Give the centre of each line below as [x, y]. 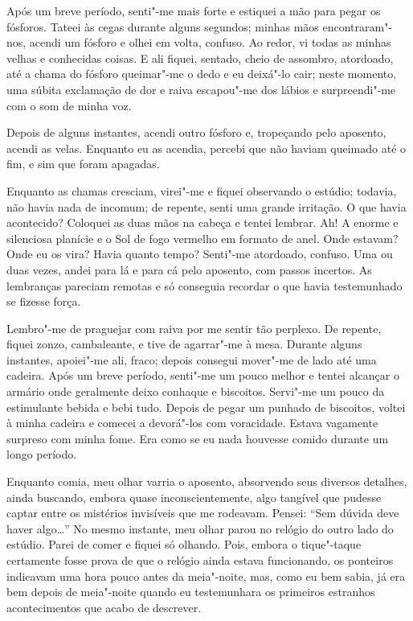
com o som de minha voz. [69, 105]
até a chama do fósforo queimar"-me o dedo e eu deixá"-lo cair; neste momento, [202, 74]
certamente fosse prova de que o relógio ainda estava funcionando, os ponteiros [200, 560]
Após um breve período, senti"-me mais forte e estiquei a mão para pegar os [194, 10]
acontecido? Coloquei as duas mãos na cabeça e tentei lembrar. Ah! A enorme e [202, 222]
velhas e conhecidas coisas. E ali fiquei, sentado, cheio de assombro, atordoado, [200, 58]
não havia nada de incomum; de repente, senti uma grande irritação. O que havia [206, 206]
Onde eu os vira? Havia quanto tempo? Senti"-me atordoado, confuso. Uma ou [200, 254]
